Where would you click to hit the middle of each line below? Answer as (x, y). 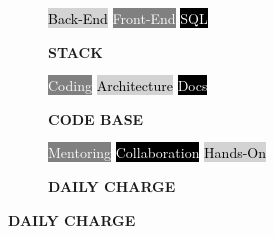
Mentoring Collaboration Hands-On (157, 152)
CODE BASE (96, 118)
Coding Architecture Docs (128, 85)
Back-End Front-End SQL (128, 18)
